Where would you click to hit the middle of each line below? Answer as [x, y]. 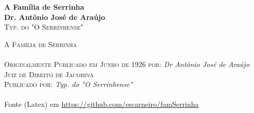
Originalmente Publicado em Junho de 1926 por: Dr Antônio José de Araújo [127, 64]
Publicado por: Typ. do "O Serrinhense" [68, 84]
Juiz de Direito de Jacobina [49, 74]
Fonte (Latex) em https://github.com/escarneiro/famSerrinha [102, 104]
